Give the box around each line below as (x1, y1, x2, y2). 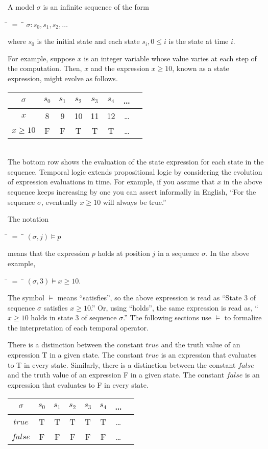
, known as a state (172, 63, 229, 74)
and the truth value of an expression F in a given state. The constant (8, 369, 225, 380)
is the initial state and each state (37, 36, 140, 46)
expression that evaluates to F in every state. (8, 379, 149, 390)
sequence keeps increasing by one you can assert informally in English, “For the (8, 186, 256, 197)
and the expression (90, 63, 149, 74)
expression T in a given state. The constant (8, 349, 143, 360)
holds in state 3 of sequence (31, 312, 117, 323)
